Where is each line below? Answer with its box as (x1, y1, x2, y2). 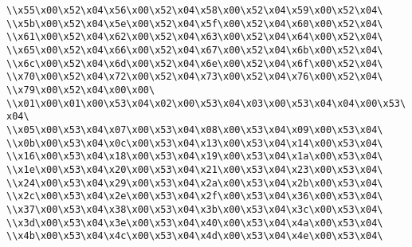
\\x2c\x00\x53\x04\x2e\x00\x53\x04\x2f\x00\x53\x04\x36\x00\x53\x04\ (6, 190, 383, 202)
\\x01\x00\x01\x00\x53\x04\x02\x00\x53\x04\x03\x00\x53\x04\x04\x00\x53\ (6, 97, 406, 109)
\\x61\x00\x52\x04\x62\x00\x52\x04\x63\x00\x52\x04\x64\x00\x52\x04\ (6, 31, 383, 43)
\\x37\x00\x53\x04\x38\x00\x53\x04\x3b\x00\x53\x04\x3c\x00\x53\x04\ (6, 203, 383, 215)
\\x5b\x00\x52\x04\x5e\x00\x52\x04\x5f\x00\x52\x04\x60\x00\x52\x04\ (6, 18, 383, 29)
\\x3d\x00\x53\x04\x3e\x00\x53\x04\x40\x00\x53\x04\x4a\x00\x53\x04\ (6, 217, 383, 229)
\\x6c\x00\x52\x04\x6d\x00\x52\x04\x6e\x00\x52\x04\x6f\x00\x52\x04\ (6, 57, 383, 69)
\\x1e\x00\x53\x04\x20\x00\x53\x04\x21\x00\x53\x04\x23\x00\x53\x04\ (6, 163, 383, 175)
